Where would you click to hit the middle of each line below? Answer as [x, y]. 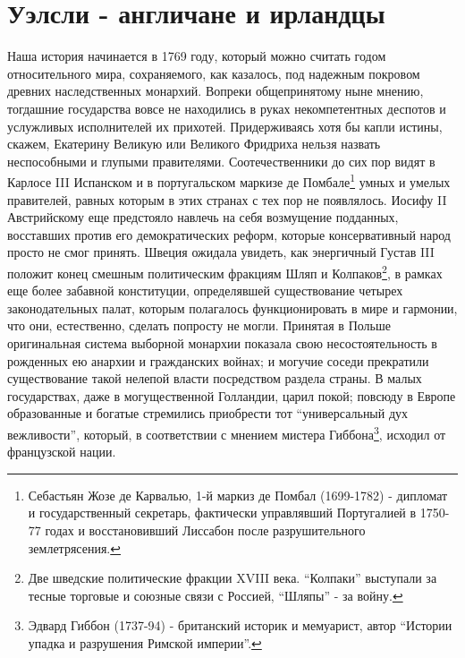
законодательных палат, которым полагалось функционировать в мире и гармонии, [232, 308]
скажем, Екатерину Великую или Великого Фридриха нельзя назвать [194, 144]
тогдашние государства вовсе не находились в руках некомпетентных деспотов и [227, 108]
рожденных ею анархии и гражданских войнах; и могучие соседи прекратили [218, 360]
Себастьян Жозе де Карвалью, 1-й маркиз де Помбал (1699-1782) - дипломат [238, 495]
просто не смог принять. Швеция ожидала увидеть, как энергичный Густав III [221, 252]
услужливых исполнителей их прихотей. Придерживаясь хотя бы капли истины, [225, 126]
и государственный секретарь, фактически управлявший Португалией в [222, 513]
